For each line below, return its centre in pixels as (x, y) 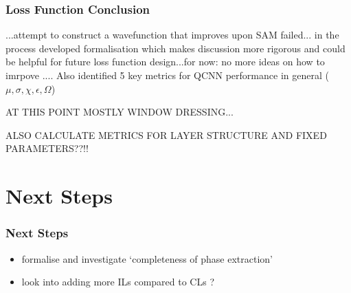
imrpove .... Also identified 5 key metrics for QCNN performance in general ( (167, 75)
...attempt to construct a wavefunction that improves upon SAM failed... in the (172, 35)
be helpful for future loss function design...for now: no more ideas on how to (165, 62)
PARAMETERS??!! (47, 148)
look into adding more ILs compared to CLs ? (118, 282)
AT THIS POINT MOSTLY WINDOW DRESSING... (120, 112)
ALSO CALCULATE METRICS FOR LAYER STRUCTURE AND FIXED (166, 134)
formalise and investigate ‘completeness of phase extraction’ (147, 258)
